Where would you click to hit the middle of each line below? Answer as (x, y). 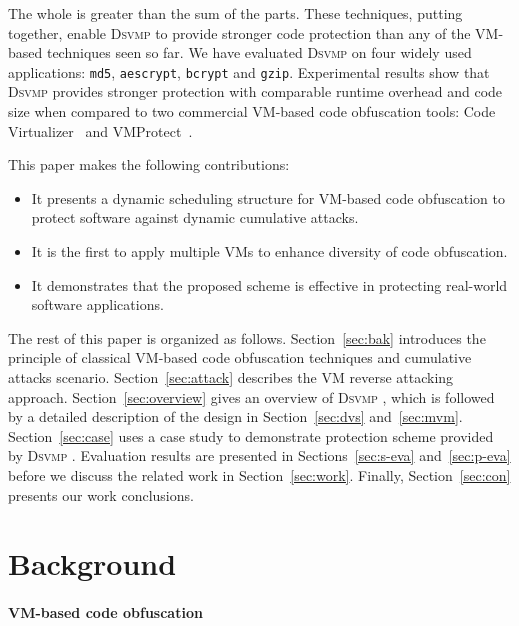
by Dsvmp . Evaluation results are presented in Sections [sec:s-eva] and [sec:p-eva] (259, 455)
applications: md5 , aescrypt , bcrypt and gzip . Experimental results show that (249, 71)
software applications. (97, 304)
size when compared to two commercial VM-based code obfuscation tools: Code (252, 111)
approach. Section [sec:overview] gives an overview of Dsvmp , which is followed (251, 396)
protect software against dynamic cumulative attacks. (195, 217)
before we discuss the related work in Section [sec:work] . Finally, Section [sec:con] (259, 474)
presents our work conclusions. (101, 494)
